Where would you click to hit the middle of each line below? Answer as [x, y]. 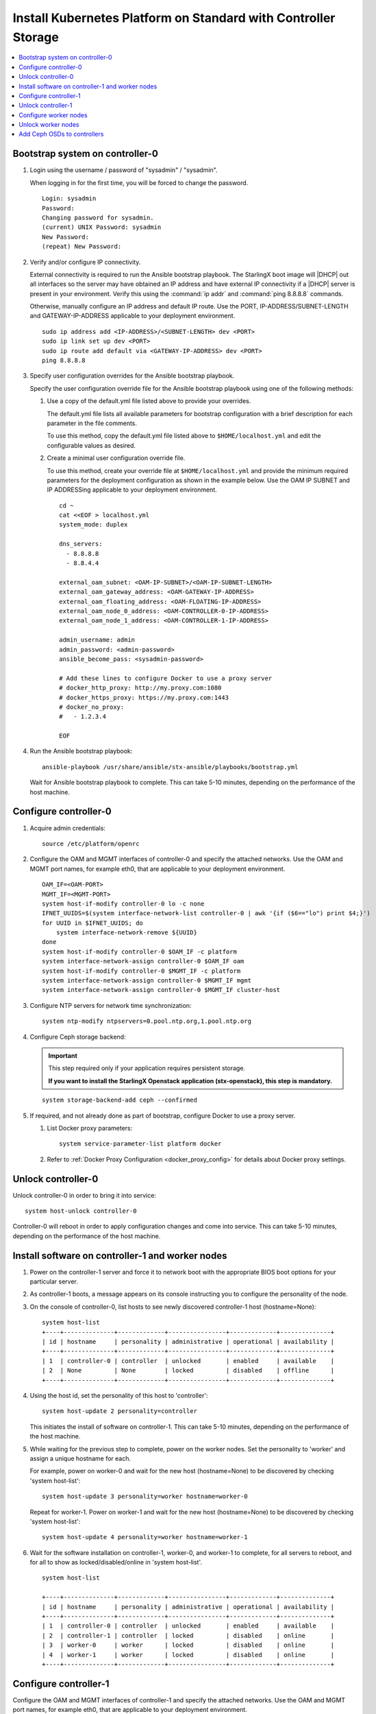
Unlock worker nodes [49, 125]
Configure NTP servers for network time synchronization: [111, 1005]
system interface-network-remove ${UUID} [127, 933]
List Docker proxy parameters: [90, 1128]
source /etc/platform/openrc [91, 844]
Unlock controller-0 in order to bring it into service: [85, 1195]
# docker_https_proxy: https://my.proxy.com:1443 [144, 697]
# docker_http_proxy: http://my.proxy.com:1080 [140, 688]
